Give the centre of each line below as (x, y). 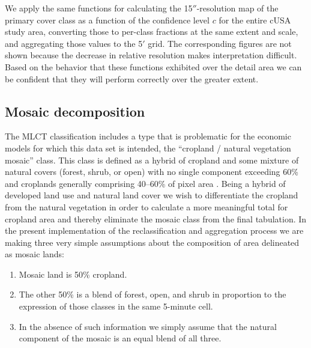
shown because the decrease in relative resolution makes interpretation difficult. (151, 55)
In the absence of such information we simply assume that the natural (148, 326)
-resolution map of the (237, 8)
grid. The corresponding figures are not (220, 43)
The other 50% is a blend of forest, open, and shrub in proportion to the (152, 294)
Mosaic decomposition (75, 111)
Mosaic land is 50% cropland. (73, 274)
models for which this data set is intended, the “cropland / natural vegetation (148, 148)
